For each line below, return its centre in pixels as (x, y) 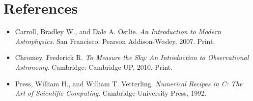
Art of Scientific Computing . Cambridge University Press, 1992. (111, 93)
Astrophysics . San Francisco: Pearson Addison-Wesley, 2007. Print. (115, 41)
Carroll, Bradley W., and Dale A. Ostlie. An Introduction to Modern (118, 31)
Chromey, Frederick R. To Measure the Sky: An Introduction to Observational (132, 57)
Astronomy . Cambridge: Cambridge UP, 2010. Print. (94, 67)
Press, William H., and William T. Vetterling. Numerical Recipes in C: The (129, 83)
